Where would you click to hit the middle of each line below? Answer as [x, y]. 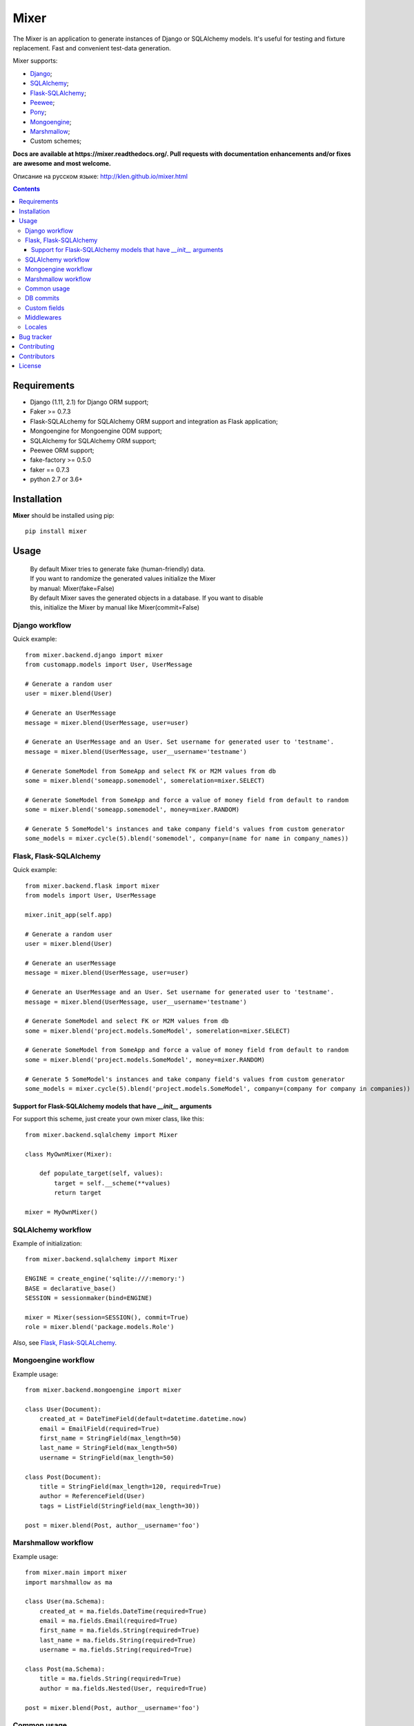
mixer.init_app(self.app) [69, 915]
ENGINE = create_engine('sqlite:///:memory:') [105, 1279]
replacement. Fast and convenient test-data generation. [92, 48]
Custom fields [45, 308]
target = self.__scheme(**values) [112, 1183]
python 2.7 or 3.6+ [56, 479]
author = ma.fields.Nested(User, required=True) [123, 1688]
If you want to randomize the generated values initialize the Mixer [123, 579]
